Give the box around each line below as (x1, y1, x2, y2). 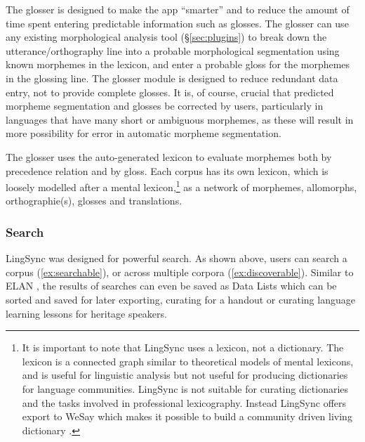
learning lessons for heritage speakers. (6, 306, 167, 320)
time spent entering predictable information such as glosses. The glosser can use (6, 15, 349, 30)
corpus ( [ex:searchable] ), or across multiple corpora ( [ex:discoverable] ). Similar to (6, 264, 354, 279)
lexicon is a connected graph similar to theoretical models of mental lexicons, (22, 353, 354, 368)
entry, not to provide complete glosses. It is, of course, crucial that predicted (6, 84, 334, 99)
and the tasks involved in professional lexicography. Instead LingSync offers (22, 395, 347, 410)
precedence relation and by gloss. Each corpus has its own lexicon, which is (6, 163, 328, 178)
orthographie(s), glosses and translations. (6, 193, 182, 208)
